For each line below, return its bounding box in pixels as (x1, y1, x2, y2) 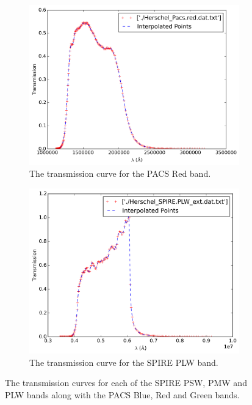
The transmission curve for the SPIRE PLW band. (29, 355, 218, 368)
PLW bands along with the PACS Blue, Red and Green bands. (5, 388, 240, 401)
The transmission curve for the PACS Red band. (29, 167, 211, 180)
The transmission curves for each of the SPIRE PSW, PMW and (5, 376, 247, 389)
